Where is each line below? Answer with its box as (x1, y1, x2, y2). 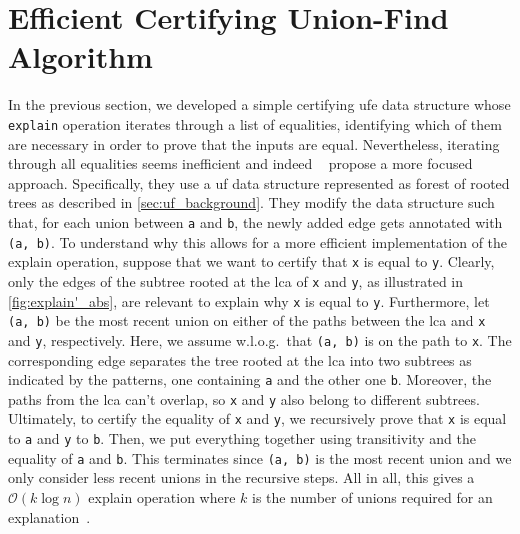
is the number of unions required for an (252, 487, 493, 507)
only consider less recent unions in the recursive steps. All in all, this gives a (8, 467, 475, 488)
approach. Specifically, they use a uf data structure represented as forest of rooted (8, 172, 510, 193)
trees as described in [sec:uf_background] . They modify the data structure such (8, 192, 495, 213)
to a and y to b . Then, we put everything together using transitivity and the (8, 428, 476, 449)
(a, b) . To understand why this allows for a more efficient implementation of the (8, 231, 508, 252)
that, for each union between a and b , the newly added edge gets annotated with (8, 211, 503, 232)
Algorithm (8, 36, 153, 77)
